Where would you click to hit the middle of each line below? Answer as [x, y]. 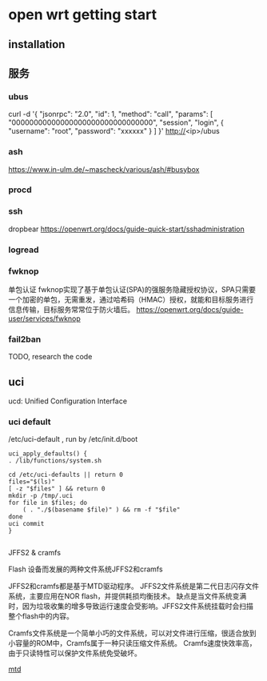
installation [37, 44]
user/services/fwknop [45, 318]
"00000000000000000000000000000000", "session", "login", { [116, 122]
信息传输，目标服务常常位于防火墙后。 [71, 309]
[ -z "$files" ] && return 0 [57, 489]
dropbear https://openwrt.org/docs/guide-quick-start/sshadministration [127, 229]
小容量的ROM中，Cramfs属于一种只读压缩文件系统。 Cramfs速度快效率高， [133, 643]
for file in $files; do [48, 503]
